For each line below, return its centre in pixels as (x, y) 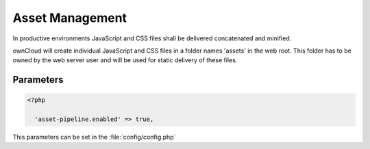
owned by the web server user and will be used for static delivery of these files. (125, 60)
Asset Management (70, 18)
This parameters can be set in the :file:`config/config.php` (94, 137)
